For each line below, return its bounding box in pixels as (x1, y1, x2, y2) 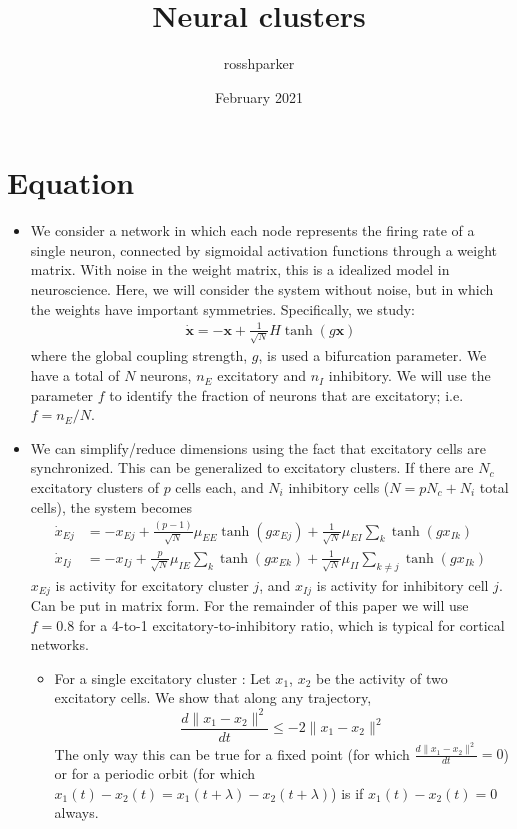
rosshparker (223, 53, 295, 74)
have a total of (30, 365, 120, 386)
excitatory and (217, 365, 306, 386)
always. (54, 802, 99, 823)
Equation (7, 162, 135, 203)
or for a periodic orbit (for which (54, 763, 256, 784)
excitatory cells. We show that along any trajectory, (54, 687, 372, 708)
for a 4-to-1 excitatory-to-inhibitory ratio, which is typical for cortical (78, 614, 505, 635)
